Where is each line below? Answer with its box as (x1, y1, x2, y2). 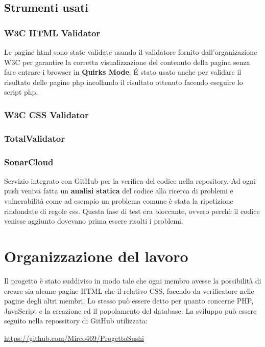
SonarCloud (4, 155, 54, 168)
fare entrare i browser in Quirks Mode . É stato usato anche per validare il (4, 67, 242, 77)
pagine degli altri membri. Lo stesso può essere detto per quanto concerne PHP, (4, 295, 254, 306)
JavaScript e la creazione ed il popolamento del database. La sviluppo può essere (4, 305, 257, 316)
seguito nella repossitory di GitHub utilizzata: (4, 315, 148, 326)
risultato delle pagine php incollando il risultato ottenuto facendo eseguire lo (4, 76, 243, 87)
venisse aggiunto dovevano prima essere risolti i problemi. (4, 215, 183, 226)
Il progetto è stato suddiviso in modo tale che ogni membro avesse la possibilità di (4, 275, 261, 286)
